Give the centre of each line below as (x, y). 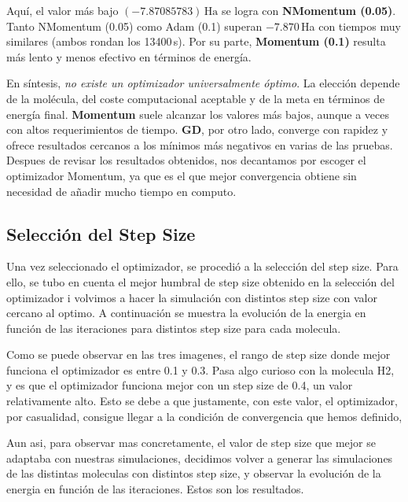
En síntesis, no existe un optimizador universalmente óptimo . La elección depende (203, 83)
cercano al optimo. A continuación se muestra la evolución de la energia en (186, 313)
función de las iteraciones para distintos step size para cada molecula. (174, 328)
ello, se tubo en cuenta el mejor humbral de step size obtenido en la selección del (200, 281)
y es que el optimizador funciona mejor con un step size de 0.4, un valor (180, 385)
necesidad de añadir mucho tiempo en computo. (121, 191)
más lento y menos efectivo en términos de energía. (129, 56)
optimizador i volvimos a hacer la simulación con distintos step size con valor (192, 297)
